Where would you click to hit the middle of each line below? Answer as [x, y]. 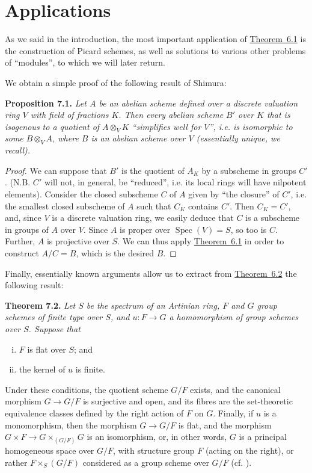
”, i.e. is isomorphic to [251, 126]
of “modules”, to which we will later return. [85, 62]
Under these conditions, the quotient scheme [87, 389]
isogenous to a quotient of [52, 126]
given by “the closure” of [234, 194]
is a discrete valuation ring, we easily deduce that [143, 218]
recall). [18, 150]
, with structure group [154, 450]
